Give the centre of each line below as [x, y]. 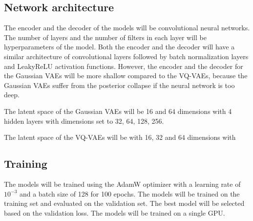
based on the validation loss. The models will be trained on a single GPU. [115, 212]
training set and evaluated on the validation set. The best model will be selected [124, 203]
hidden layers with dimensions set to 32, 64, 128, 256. [84, 121]
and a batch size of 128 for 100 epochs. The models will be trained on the [129, 193]
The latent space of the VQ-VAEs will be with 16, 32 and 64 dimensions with [120, 137]
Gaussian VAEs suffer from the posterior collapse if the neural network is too [119, 85]
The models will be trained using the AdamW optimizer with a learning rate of [122, 184]
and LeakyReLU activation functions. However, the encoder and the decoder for [124, 66]
